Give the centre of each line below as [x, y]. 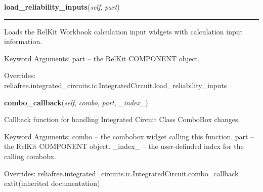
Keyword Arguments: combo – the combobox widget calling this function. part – [129, 136]
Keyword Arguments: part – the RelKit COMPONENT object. [102, 58]
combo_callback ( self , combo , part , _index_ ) [76, 102]
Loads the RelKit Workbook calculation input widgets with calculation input [123, 31]
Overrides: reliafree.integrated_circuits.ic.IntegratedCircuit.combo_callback [121, 173]
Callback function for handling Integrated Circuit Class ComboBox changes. [122, 119]
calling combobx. [30, 156]
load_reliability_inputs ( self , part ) [62, 7]
